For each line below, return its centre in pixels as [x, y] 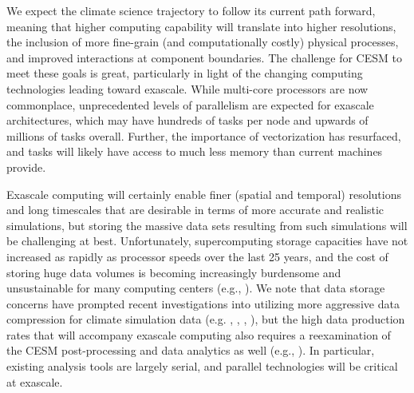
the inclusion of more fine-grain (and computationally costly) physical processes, [203, 42]
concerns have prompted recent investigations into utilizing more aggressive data [203, 303]
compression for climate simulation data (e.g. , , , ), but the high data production [206, 319]
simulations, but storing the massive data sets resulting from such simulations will [207, 225]
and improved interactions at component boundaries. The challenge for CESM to [204, 57]
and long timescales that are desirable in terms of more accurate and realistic [195, 210]
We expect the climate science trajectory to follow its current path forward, [191, 10]
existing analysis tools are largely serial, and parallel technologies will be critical [202, 366]
